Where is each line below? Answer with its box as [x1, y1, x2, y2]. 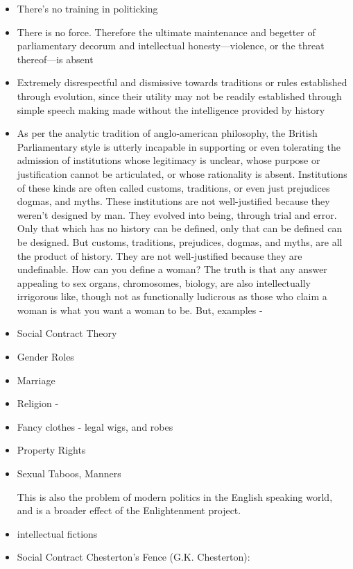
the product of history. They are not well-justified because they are [17, 248, 302, 263]
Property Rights [17, 443, 86, 457]
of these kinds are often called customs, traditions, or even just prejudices [17, 180, 330, 195]
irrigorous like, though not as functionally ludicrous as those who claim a [17, 289, 327, 304]
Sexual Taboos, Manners [17, 466, 121, 481]
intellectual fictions [17, 526, 98, 541]
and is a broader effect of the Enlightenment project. [17, 503, 241, 518]
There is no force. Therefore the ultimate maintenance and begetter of [17, 24, 316, 39]
